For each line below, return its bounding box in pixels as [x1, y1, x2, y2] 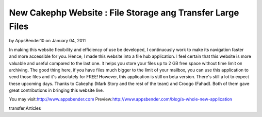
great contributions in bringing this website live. [9, 87, 104, 93]
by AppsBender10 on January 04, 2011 [9, 38, 86, 44]
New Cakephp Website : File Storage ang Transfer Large [9, 7, 239, 18]
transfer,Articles [9, 105, 41, 111]
